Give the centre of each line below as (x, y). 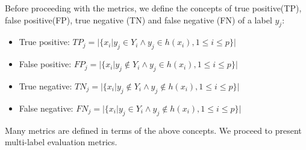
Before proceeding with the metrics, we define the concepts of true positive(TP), (153, 8)
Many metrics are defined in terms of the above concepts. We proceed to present (153, 130)
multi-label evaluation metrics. (61, 142)
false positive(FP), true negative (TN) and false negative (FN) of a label (139, 19)
